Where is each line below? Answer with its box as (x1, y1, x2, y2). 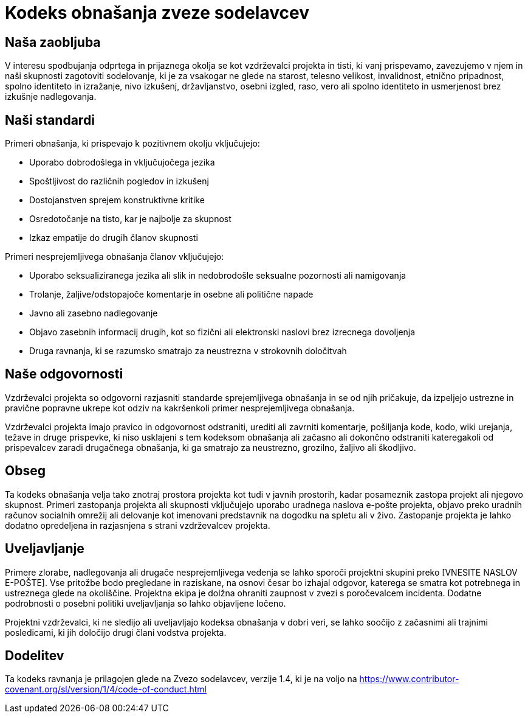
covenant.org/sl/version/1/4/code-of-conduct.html (5, 684, 207, 695)
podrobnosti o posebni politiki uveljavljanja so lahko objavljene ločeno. (5, 598, 286, 608)
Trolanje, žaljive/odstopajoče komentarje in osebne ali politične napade (29, 289, 314, 300)
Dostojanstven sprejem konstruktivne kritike (29, 195, 205, 206)
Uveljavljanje (5, 541, 84, 557)
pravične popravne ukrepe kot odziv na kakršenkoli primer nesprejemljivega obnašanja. (5, 402, 355, 413)
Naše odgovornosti (5, 366, 123, 382)
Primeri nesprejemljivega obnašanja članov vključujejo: (5, 251, 224, 262)
